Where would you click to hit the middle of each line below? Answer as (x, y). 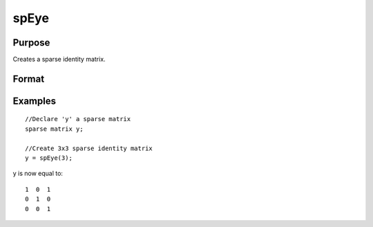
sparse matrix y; (54, 129)
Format (29, 79)
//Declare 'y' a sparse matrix (78, 119)
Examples (35, 101)
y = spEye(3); (49, 158)
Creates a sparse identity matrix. (59, 60)
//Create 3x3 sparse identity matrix (89, 148)
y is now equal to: (38, 174)
